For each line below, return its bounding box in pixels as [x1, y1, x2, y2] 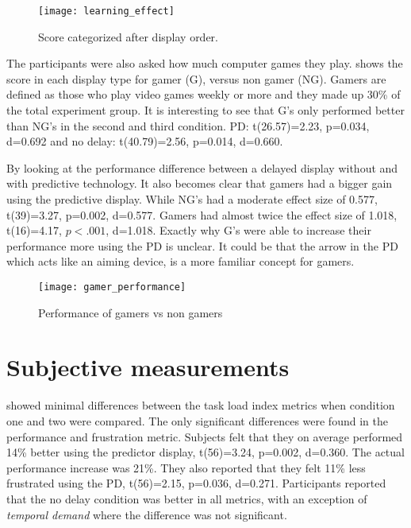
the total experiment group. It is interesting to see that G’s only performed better [6, 102, 405, 118]
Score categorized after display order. [38, 28, 218, 45]
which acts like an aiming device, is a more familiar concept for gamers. [6, 253, 355, 270]
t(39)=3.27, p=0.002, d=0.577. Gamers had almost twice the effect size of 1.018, [6, 206, 398, 223]
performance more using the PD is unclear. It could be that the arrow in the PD [6, 237, 398, 254]
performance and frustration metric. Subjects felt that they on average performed [6, 428, 403, 445]
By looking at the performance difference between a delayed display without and [6, 159, 398, 176]
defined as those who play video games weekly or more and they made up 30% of [6, 86, 401, 103]
